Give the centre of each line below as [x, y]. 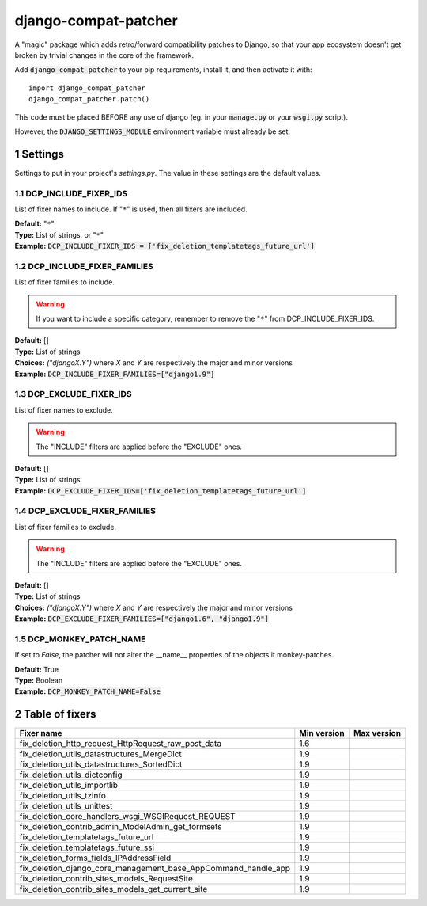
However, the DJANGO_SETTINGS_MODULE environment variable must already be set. [153, 131]
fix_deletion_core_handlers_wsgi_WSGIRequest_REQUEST [128, 817]
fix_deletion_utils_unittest [66, 806]
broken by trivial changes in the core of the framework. [104, 55]
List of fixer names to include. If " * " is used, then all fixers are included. [131, 209]
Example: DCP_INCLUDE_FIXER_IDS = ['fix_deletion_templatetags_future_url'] [165, 246]
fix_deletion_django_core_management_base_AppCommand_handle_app [155, 869]
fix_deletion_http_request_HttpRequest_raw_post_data [120, 744]
